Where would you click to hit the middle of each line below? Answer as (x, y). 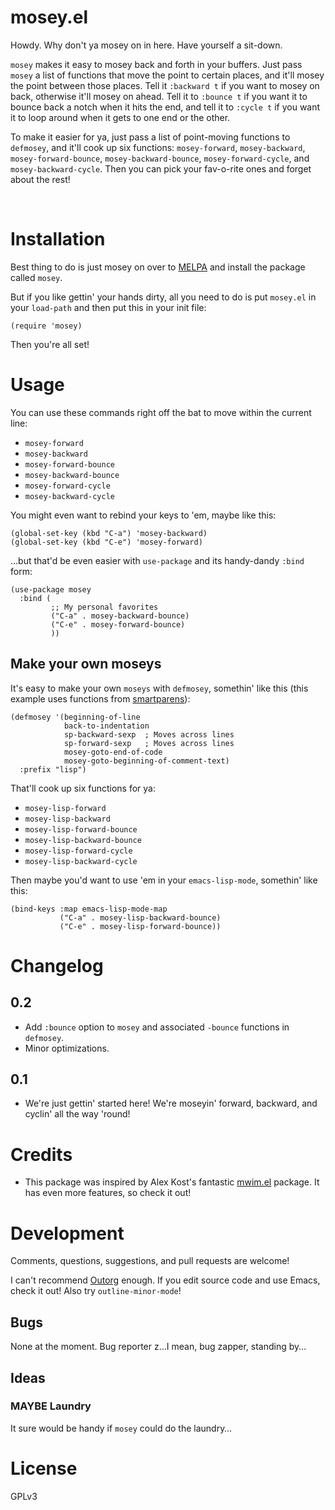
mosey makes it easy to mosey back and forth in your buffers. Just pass (156, 64)
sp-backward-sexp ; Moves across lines (149, 734)
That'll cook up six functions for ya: (83, 788)
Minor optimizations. (67, 1048)
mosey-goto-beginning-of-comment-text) (146, 761)
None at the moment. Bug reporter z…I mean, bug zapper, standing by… (158, 1347)
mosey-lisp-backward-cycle (81, 861)
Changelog (57, 965)
